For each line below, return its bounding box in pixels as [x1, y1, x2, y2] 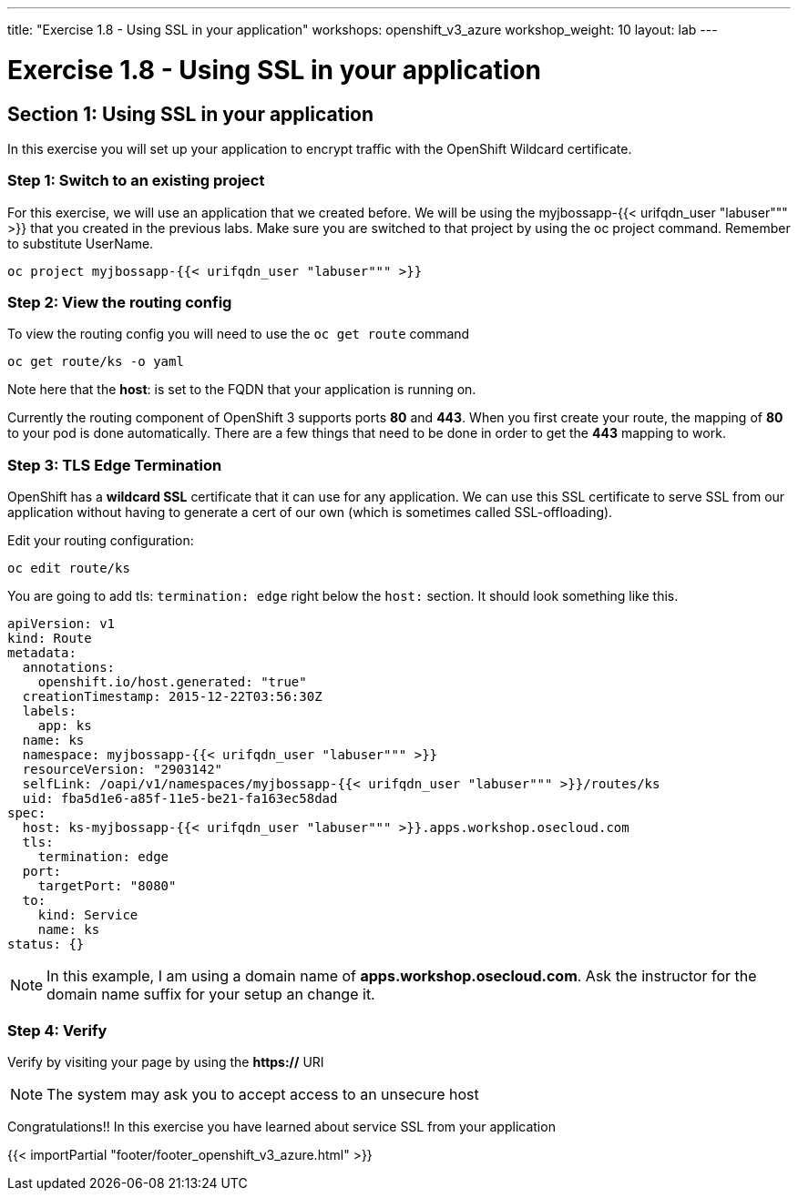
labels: [22, 704, 77, 719]
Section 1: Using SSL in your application [7, 102, 374, 126]
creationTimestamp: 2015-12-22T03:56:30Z [22, 689, 322, 705]
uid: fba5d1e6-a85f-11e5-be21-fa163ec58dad [22, 791, 338, 807]
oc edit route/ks [7, 561, 130, 576]
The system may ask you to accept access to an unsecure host [46, 1084, 479, 1103]
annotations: [22, 660, 116, 675]
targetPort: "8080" [37, 878, 177, 894]
